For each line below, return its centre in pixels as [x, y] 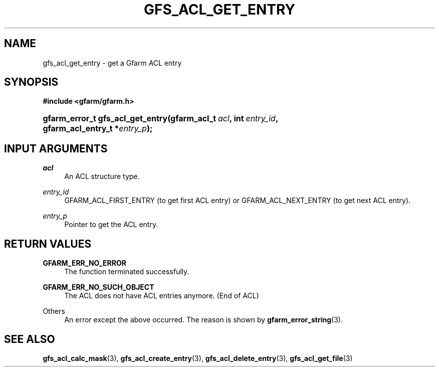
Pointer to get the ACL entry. [111, 225]
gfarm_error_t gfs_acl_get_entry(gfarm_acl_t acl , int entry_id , [160, 119]
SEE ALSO [30, 339]
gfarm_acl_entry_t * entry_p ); [98, 129]
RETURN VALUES [48, 244]
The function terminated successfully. [127, 272]
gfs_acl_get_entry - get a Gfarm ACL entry [112, 63]
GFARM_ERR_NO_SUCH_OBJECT [98, 287]
